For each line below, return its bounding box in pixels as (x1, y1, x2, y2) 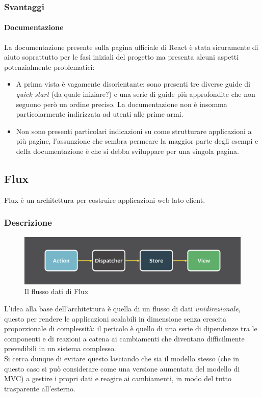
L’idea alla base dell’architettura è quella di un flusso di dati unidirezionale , (4, 303, 241, 313)
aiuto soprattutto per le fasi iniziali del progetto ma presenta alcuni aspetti (4, 51, 239, 62)
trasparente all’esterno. (4, 383, 75, 393)
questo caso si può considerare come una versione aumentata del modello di (4, 363, 240, 374)
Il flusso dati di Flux (24, 286, 89, 297)
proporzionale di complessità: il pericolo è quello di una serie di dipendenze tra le (4, 323, 257, 334)
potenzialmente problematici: (4, 61, 95, 72)
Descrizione (4, 216, 52, 229)
